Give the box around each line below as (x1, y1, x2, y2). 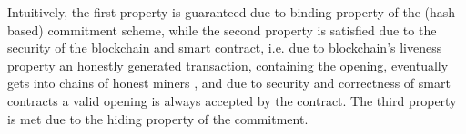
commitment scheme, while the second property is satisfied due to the (47, 20, 437, 39)
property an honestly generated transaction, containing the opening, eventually (7, 55, 449, 74)
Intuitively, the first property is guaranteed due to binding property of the (7, 3, 420, 21)
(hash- (424, 3, 460, 21)
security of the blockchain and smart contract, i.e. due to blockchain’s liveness (7, 38, 442, 57)
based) (7, 20, 44, 39)
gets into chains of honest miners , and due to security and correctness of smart (7, 73, 451, 92)
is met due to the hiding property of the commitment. (7, 109, 309, 128)
